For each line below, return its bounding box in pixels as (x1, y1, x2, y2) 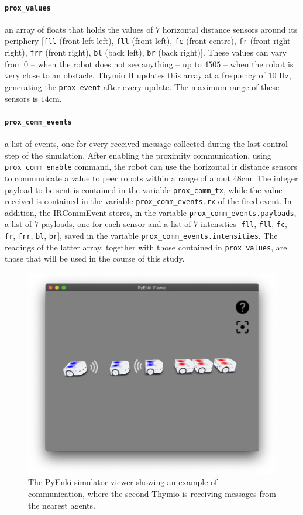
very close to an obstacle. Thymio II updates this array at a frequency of (5, 69, 266, 81)
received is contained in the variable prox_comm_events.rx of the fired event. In (5, 195, 292, 207)
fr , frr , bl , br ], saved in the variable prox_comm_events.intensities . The (5, 229, 278, 242)
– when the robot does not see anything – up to (30, 57, 202, 70)
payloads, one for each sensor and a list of (41, 218, 191, 230)
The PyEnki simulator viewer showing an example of (28, 476, 218, 488)
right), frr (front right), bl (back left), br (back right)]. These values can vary (5, 46, 287, 59)
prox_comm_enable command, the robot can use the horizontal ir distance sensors (5, 160, 298, 173)
